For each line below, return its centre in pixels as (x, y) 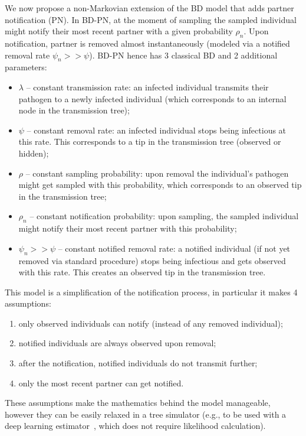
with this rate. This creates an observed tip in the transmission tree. (142, 272)
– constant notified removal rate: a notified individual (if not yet (174, 248)
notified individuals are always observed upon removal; (117, 343)
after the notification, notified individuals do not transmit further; (138, 363)
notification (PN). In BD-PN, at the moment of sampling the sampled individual (151, 19)
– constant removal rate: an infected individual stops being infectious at (157, 130)
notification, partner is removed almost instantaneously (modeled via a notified (147, 43)
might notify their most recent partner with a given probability (119, 31)
